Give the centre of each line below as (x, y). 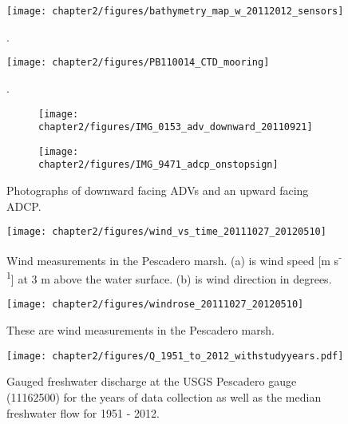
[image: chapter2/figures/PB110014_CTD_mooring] (138, 63)
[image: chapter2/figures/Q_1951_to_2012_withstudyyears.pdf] (175, 356)
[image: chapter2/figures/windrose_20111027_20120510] (155, 305)
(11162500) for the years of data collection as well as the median (164, 396)
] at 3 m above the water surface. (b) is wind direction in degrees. (171, 278)
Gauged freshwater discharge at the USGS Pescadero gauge (152, 381)
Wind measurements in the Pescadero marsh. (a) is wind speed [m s (173, 260)
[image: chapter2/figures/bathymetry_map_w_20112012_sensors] (175, 11)
